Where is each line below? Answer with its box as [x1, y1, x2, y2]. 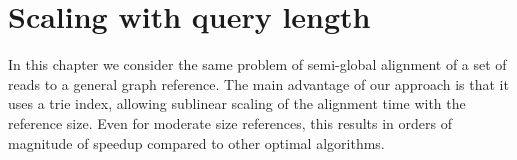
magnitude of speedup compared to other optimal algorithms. [8, 132, 385, 153]
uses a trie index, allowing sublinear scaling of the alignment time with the [8, 93, 466, 114]
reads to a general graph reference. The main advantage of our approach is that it [8, 73, 509, 94]
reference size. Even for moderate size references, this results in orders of [8, 112, 452, 133]
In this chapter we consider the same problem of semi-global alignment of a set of [8, 54, 507, 75]
